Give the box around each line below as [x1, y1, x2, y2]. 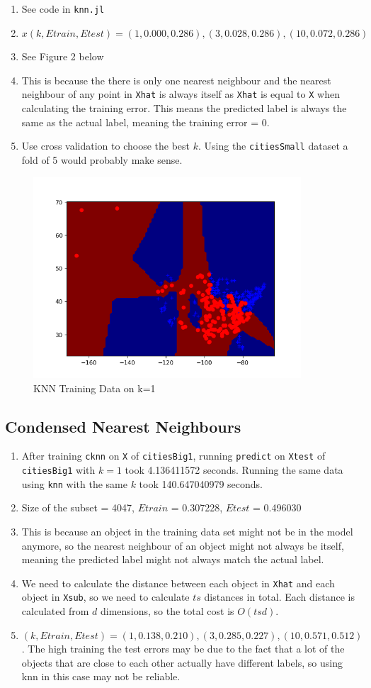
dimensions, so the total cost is [100, 604, 234, 618]
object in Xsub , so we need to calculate [21, 589, 190, 604]
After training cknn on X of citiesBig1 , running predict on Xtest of [21, 448, 326, 463]
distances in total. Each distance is [204, 589, 355, 604]
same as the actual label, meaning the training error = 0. [21, 114, 270, 129]
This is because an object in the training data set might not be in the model [21, 523, 353, 538]
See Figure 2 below [21, 49, 104, 64]
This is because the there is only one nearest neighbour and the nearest [21, 72, 331, 87]
